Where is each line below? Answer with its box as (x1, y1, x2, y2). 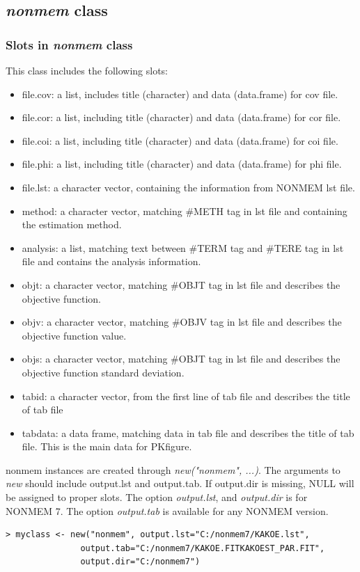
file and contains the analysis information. (22, 254, 201, 269)
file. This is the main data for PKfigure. (22, 439, 192, 454)
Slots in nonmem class (6, 35, 133, 53)
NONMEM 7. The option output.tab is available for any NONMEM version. (6, 503, 329, 518)
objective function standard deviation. (22, 365, 185, 379)
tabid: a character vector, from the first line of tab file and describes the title (22, 388, 350, 403)
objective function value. (22, 328, 127, 342)
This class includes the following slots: (6, 63, 169, 77)
